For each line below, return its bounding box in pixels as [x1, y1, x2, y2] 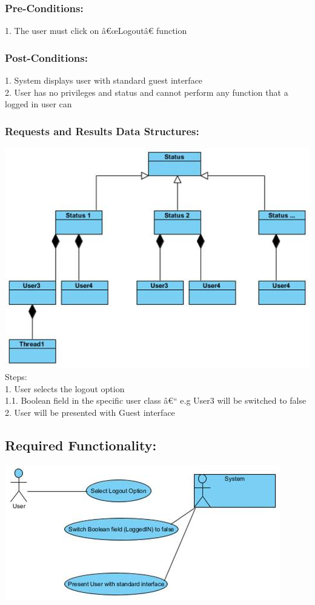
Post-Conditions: [5, 50, 88, 65]
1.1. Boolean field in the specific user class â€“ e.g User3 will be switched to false [5, 394, 307, 407]
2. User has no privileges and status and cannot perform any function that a [5, 85, 288, 98]
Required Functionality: [5, 435, 157, 454]
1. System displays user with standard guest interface [5, 74, 203, 87]
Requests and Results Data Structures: [5, 123, 199, 138]
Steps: [5, 370, 27, 383]
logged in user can [5, 98, 72, 110]
